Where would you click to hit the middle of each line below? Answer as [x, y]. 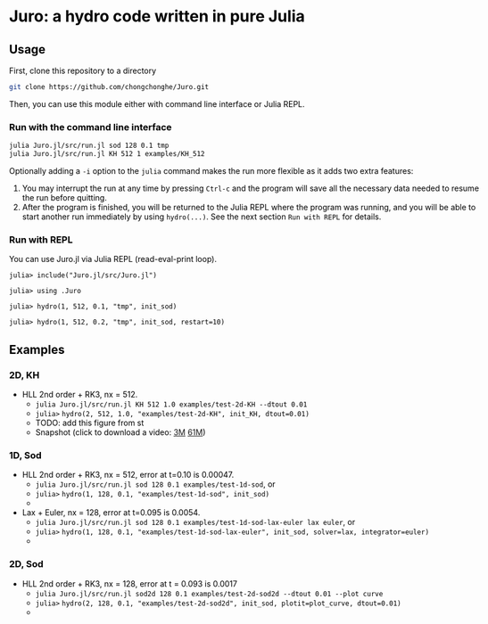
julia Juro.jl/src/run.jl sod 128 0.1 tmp [89, 146]
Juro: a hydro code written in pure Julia [157, 16]
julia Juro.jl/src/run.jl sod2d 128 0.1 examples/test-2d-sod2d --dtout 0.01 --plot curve [209, 594]
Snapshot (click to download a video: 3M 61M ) [120, 432]
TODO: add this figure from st [90, 423]
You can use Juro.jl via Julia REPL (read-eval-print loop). [113, 259]
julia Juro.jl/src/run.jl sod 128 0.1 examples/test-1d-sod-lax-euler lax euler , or [195, 522]
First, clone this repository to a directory [83, 70]
